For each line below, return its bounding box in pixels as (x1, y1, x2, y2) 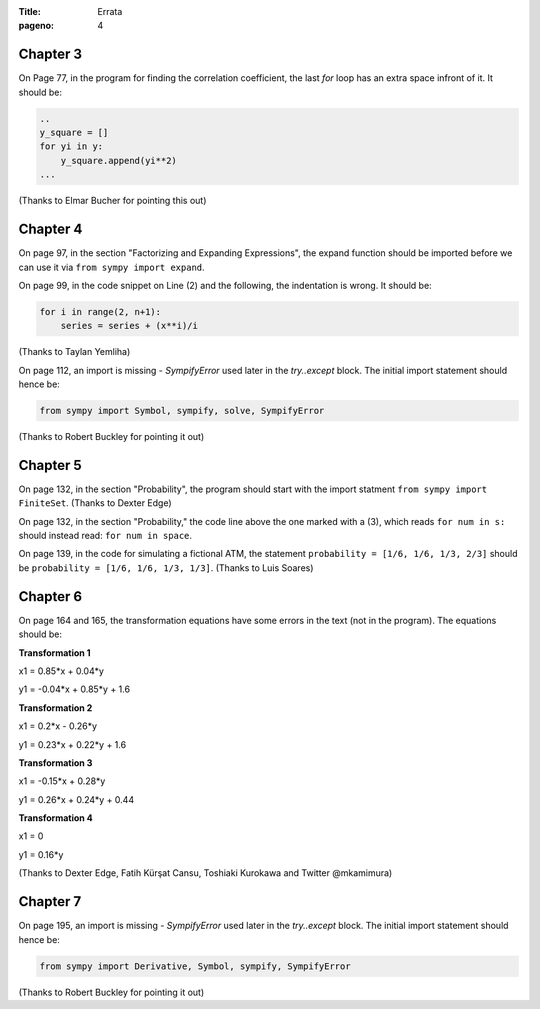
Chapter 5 (18, 456, 82, 474)
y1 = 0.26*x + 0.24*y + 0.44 (18, 793, 135, 805)
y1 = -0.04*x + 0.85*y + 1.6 (18, 683, 130, 695)
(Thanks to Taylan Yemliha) (18, 346, 131, 358)
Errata (97, 6, 123, 17)
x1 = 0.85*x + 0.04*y (18, 665, 105, 677)
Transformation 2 (18, 701, 93, 714)
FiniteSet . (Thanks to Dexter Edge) (18, 497, 172, 509)
